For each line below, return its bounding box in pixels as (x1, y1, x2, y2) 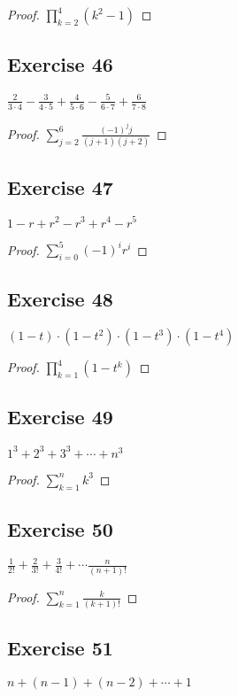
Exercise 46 (7, 50, 113, 78)
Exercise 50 (7, 515, 113, 542)
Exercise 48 (7, 285, 113, 313)
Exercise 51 (7, 634, 113, 662)
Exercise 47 (7, 173, 113, 200)
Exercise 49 (7, 403, 113, 430)
